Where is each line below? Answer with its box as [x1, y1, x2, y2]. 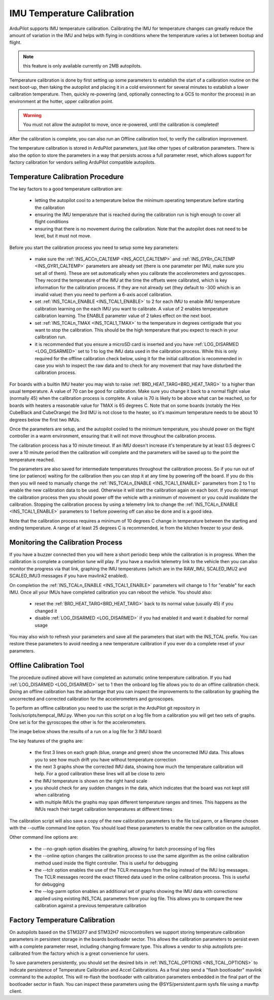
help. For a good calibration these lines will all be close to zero [35, 771, 165, 777]
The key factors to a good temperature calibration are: [9, 186, 123, 192]
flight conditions [35, 219, 68, 225]
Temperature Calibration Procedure [9, 173, 124, 181]
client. [9, 988, 22, 994]
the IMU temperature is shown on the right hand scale [35, 778, 148, 784]
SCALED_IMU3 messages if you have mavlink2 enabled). [9, 573, 128, 579]
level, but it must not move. [35, 233, 91, 239]
